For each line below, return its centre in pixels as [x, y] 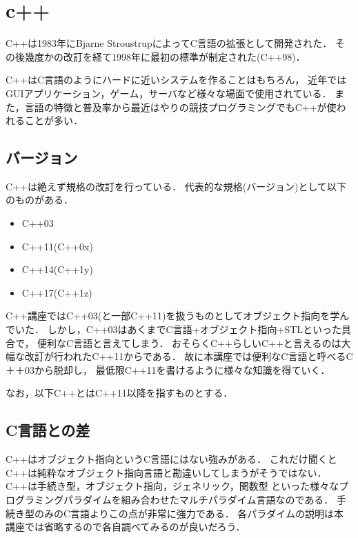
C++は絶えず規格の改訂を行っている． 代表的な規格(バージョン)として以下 [176, 186]
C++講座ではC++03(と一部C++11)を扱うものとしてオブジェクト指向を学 [173, 316]
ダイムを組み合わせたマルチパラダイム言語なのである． [208, 499]
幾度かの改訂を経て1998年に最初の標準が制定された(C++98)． [165, 56]
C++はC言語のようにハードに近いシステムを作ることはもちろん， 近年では [176, 80]
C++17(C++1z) [57, 292]
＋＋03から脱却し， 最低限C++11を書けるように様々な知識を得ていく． [168, 369]
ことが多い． [53, 120]
